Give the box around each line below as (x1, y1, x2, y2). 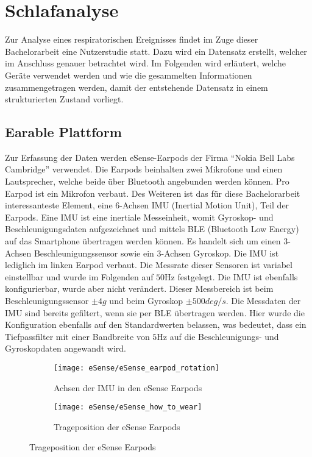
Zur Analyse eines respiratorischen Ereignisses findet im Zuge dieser (5, 33, 258, 46)
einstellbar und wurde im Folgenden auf (5, 270, 154, 283)
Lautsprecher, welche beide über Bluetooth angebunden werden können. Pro (5, 175, 289, 188)
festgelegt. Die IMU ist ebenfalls (177, 270, 298, 283)
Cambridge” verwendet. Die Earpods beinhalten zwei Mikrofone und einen (5, 163, 283, 175)
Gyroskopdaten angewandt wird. (5, 342, 127, 355)
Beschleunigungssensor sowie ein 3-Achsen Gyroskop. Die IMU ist (34, 246, 279, 259)
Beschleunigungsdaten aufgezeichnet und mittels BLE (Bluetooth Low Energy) (5, 222, 299, 235)
